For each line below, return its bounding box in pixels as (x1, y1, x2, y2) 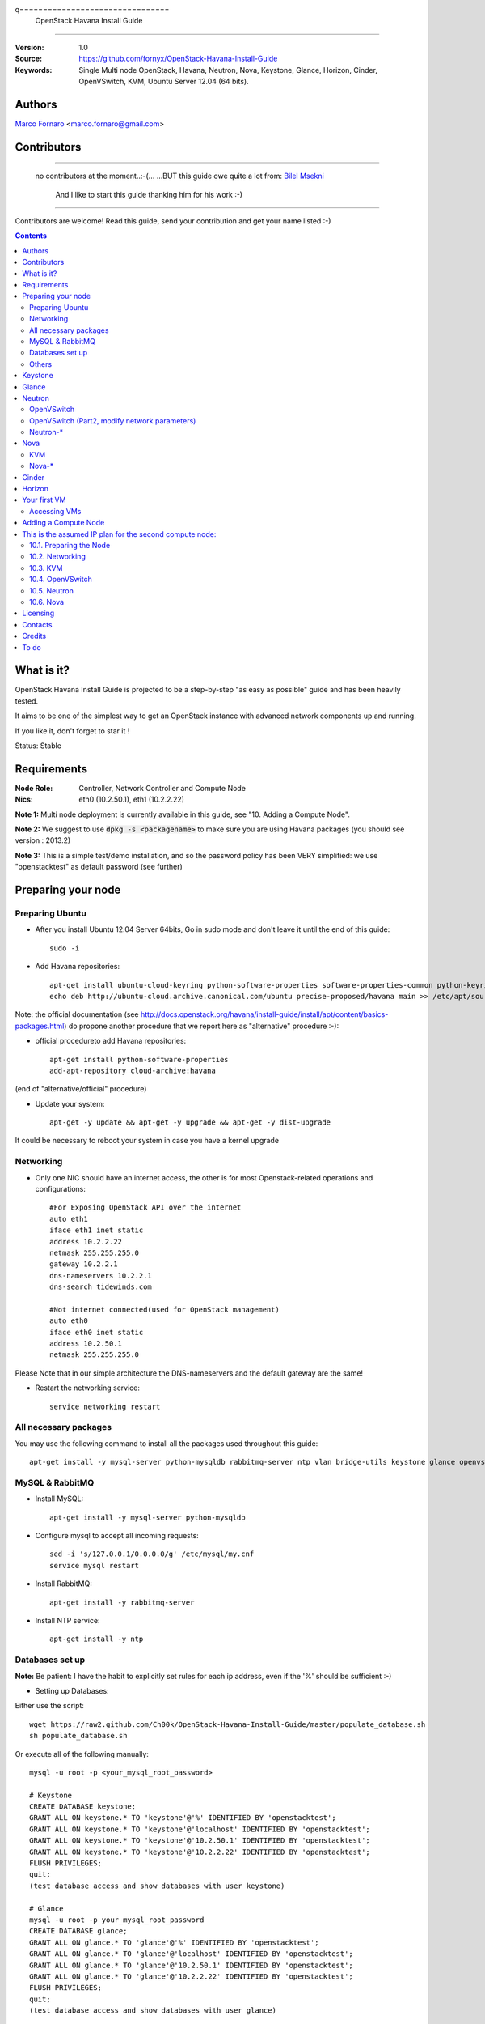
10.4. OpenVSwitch (29, 575, 92, 585)
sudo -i (49, 943, 80, 953)
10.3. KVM (29, 563, 63, 572)
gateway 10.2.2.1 (49, 1260, 118, 1269)
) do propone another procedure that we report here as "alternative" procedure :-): (63, 1021, 339, 1031)
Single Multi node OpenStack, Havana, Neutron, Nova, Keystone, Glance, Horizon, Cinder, (78, 65, 377, 74)
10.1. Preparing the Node (29, 540, 111, 550)
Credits (22, 631, 47, 641)
